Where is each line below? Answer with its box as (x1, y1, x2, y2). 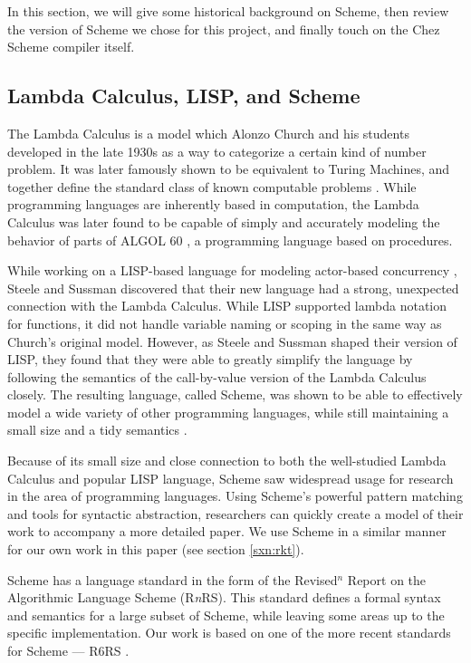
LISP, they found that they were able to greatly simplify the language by (7, 350, 413, 369)
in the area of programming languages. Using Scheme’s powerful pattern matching (7, 486, 463, 505)
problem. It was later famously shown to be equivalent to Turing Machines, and (7, 159, 450, 178)
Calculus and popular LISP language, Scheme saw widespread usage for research (7, 468, 454, 487)
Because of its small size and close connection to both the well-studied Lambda (7, 451, 447, 470)
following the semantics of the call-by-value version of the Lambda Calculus (7, 367, 427, 386)
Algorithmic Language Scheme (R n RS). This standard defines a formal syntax (7, 588, 441, 607)
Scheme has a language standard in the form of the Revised (7, 570, 338, 589)
